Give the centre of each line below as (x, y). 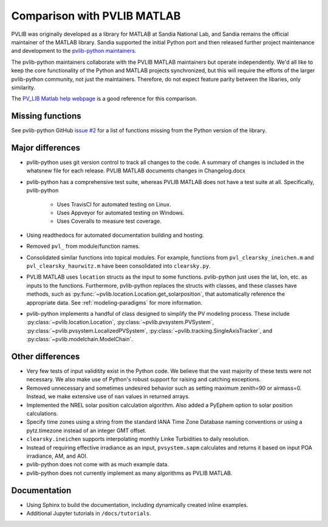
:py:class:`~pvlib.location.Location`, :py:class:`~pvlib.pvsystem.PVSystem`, (120, 322)
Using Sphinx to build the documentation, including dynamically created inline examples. (137, 505)
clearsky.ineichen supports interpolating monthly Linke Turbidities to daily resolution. (138, 439)
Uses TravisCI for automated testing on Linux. (114, 204)
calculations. (42, 413)
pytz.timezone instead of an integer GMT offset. (87, 430)
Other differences (46, 356)
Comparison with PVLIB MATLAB (96, 16)
